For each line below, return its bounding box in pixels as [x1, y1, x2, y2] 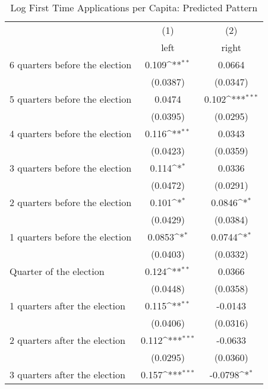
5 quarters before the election [10, 92, 132, 106]
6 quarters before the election [10, 58, 132, 71]
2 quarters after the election [10, 333, 125, 347]
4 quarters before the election [10, 126, 132, 140]
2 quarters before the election [10, 195, 132, 209]
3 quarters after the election [10, 368, 125, 381]
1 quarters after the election [10, 299, 125, 312]
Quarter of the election [10, 264, 105, 278]
